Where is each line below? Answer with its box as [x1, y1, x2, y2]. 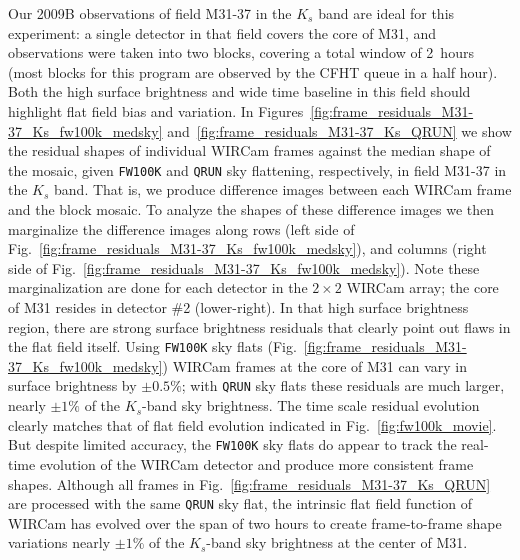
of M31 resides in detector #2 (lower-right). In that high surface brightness [8, 296, 469, 317]
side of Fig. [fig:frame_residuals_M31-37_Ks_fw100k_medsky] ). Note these [8, 257, 480, 278]
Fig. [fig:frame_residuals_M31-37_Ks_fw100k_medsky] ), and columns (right [8, 238, 487, 259]
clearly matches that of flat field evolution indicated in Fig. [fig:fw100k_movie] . [8, 414, 497, 435]
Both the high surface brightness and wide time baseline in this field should [8, 81, 471, 102]
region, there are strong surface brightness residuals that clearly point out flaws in [8, 316, 511, 337]
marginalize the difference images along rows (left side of [8, 218, 355, 239]
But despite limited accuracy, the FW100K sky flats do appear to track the [8, 434, 457, 455]
